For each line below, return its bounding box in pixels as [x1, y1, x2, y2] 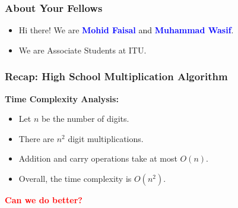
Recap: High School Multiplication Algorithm [5, 69, 228, 84]
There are [18, 132, 54, 144]
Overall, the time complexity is [18, 172, 132, 184]
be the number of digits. [41, 112, 129, 125]
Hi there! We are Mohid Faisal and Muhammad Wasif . [18, 24, 234, 36]
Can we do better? [5, 194, 82, 206]
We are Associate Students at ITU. [18, 43, 147, 56]
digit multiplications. [68, 132, 144, 144]
